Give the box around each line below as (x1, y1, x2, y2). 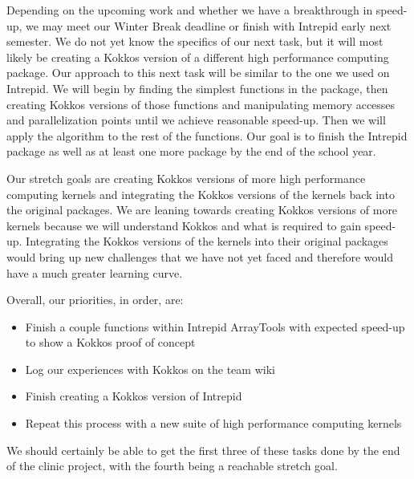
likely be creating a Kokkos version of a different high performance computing (6, 48, 389, 65)
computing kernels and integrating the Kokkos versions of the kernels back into (6, 185, 395, 202)
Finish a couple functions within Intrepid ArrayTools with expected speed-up (25, 318, 405, 335)
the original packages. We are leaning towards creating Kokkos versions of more (6, 201, 398, 218)
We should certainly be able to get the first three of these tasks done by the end (6, 441, 400, 458)
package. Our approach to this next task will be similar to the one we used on (6, 64, 390, 81)
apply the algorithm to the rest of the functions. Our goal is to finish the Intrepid (6, 127, 408, 144)
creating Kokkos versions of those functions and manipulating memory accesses (6, 95, 396, 112)
